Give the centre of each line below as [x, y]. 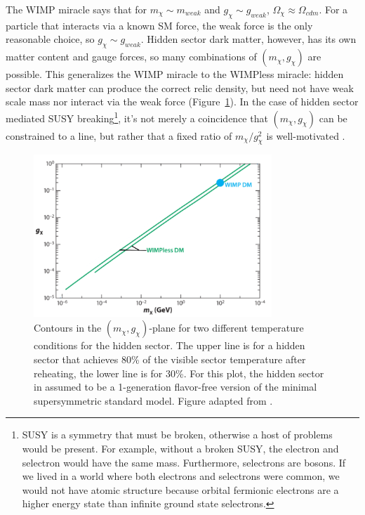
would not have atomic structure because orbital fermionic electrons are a [180, 489]
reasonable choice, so [50, 39]
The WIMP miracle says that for [77, 9]
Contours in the [68, 328]
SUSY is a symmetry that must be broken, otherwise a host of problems [177, 435]
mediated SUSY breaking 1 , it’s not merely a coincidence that [137, 117]
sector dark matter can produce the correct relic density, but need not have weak [180, 87]
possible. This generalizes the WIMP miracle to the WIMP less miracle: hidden [175, 74]
